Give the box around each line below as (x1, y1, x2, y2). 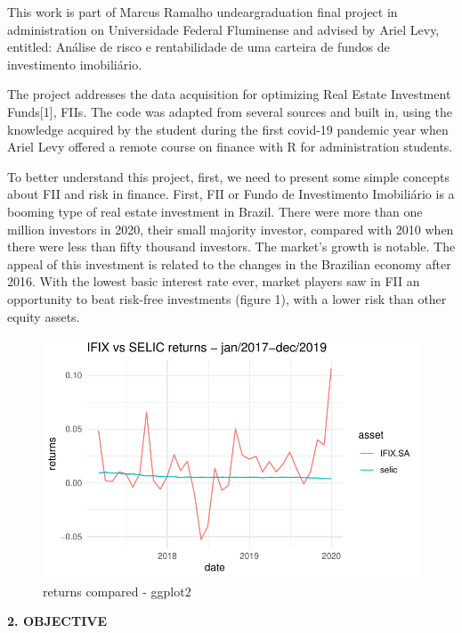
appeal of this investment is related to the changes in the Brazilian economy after (7, 254, 451, 273)
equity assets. (7, 307, 80, 325)
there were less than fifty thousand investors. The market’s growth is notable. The (7, 237, 456, 256)
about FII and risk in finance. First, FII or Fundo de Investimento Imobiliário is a (7, 185, 455, 203)
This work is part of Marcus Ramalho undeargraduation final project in (7, 3, 398, 21)
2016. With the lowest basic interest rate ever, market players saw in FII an (7, 272, 420, 291)
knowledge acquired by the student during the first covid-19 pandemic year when (7, 119, 449, 138)
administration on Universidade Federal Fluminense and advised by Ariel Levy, (7, 20, 440, 38)
